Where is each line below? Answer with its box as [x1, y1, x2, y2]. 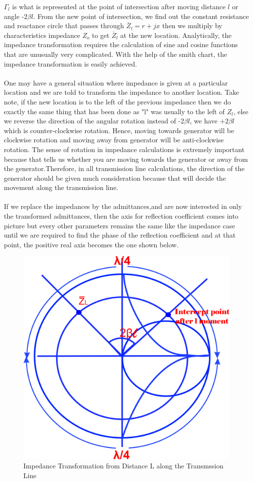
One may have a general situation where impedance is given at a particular [4, 77, 228, 87]
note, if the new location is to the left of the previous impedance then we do [4, 96, 231, 106]
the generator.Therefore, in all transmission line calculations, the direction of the [4, 163, 245, 173]
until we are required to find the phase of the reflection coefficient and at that [4, 230, 236, 240]
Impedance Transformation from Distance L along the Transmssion [23, 461, 224, 471]
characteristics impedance [4, 30, 80, 40]
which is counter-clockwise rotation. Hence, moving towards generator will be [4, 125, 234, 135]
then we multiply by [162, 20, 222, 31]
